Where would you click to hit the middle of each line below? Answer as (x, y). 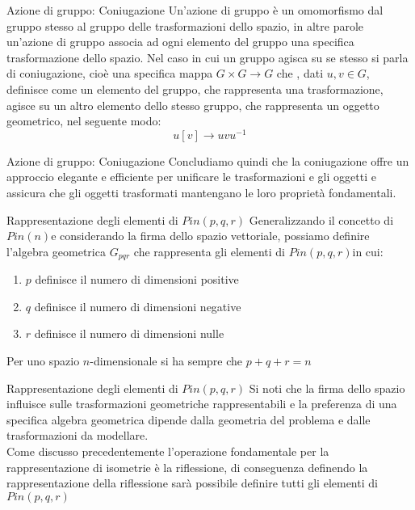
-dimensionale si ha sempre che (166, 361)
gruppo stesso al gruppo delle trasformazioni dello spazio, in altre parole (185, 25)
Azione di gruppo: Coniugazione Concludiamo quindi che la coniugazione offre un (208, 160)
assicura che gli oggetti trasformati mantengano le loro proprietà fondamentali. (201, 193)
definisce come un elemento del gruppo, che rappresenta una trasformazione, (195, 89)
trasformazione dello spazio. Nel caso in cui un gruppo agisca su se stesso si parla (207, 57)
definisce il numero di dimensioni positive (137, 279)
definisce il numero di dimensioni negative (138, 306)
